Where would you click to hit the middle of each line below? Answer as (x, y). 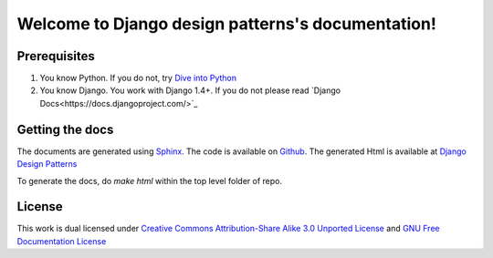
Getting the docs (65, 129)
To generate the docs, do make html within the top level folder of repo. (150, 181)
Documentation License (62, 241)
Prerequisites (56, 56)
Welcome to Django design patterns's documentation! (227, 24)
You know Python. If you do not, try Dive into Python (138, 78)
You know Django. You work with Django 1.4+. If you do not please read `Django (190, 90)
